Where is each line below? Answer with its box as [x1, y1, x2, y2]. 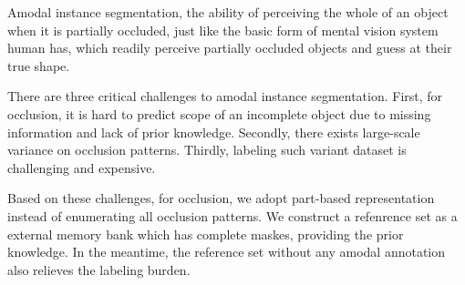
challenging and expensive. [7, 158, 156, 177]
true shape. [7, 56, 70, 75]
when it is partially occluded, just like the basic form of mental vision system [7, 20, 439, 39]
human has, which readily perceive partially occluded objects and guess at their [7, 38, 452, 57]
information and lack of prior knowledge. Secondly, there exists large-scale [7, 122, 420, 141]
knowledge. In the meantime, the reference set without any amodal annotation [7, 242, 446, 261]
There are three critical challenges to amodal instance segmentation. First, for [7, 87, 443, 106]
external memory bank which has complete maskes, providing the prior [7, 224, 404, 243]
